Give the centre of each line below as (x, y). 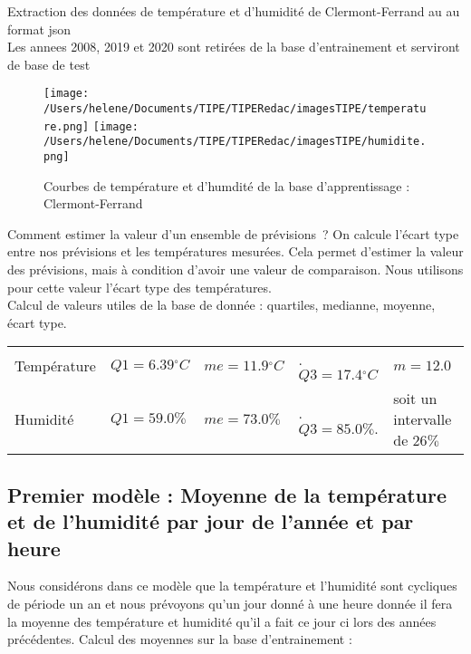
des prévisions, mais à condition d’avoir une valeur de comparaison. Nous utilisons (235, 269)
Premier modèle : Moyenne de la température (227, 494)
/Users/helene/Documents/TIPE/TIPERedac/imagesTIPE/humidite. (235, 142)
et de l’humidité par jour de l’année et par (211, 521)
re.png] (67, 126)
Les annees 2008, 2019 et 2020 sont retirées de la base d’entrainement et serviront (234, 47)
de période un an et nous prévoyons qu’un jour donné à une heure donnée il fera (230, 603)
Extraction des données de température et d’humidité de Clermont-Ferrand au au (234, 11)
